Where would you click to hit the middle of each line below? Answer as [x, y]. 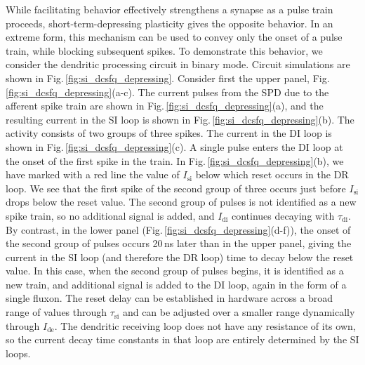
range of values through [57, 312]
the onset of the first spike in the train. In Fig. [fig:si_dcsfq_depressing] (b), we [175, 160]
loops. [18, 353]
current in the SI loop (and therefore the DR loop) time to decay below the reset [180, 257]
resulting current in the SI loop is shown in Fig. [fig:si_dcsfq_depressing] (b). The [180, 119]
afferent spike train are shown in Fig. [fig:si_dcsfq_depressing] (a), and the [165, 106]
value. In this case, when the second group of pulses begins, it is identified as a [175, 271]
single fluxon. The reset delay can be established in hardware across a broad [170, 298]
